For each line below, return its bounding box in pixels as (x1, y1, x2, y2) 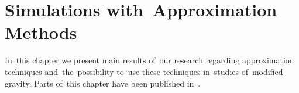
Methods (5, 20, 77, 44)
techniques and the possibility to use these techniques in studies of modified (5, 65, 283, 77)
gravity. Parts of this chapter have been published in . (5, 77, 201, 89)
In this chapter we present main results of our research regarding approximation (5, 54, 294, 66)
